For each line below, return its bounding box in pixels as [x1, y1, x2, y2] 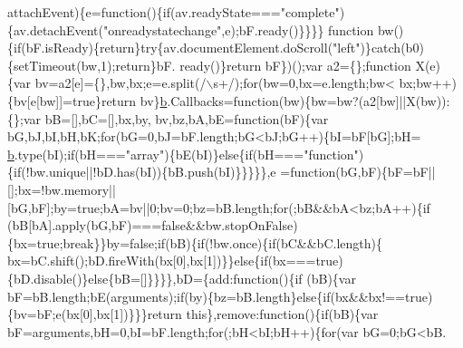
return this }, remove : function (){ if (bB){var [147, 304, 379, 324]
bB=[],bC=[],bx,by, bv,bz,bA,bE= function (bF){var [44, 109, 329, 128]
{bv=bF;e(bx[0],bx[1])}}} [7, 304, 148, 324]
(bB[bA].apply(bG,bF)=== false [7, 216, 187, 235]
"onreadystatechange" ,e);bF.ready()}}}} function [102, 20, 374, 39]
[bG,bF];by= [7, 198, 77, 217]
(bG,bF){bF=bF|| [335, 162, 436, 181]
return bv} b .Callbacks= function [101, 91, 279, 110]
